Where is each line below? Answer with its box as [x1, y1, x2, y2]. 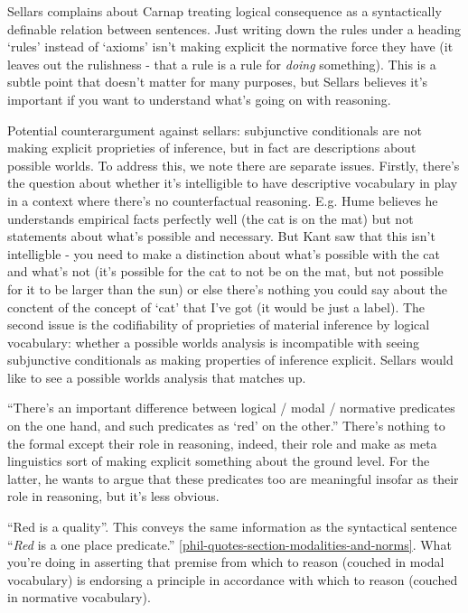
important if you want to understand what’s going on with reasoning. [7, 89, 391, 108]
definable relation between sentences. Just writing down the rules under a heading [7, 19, 461, 38]
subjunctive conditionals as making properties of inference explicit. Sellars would [7, 350, 454, 369]
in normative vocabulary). [7, 588, 151, 607]
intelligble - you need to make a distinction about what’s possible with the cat [7, 244, 441, 263]
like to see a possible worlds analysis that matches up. [7, 367, 306, 386]
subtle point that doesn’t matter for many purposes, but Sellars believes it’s [7, 72, 428, 91]
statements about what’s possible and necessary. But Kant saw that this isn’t [7, 227, 435, 246]
